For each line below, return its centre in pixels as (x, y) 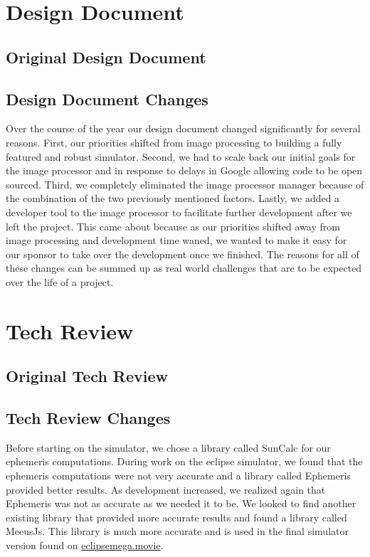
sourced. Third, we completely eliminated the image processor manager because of (185, 184)
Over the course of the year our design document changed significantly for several (183, 128)
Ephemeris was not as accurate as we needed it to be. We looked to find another (181, 503)
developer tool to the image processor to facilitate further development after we (179, 212)
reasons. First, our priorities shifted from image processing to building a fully (174, 142)
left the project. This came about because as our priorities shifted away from (173, 226)
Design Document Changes (107, 99)
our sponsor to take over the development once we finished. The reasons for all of (183, 254)
